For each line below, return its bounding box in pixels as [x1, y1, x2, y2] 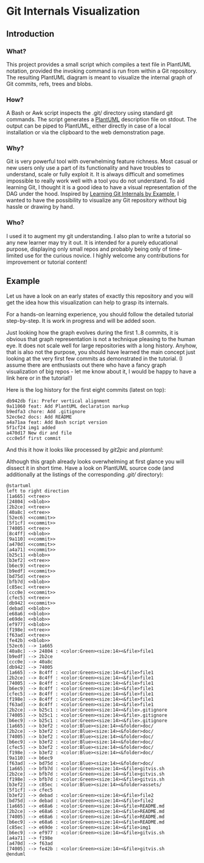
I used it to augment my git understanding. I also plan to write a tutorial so [6, 232, 191, 239]
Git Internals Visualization [6, 4, 140, 18]
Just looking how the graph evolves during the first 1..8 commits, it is [6, 328, 178, 336]
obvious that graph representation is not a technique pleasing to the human [6, 335, 195, 342]
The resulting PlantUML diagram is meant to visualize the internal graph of [6, 73, 193, 81]
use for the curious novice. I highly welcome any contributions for [24, 251, 189, 259]
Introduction [6, 29, 55, 39]
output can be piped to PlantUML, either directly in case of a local [6, 122, 171, 129]
